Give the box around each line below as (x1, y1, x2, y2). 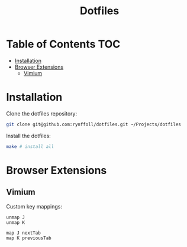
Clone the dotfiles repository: (6, 110, 78, 117)
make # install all (6, 143, 54, 149)
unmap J (6, 214, 25, 220)
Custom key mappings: (6, 203, 62, 210)
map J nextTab (6, 230, 41, 236)
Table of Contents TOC (6, 37, 121, 51)
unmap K (6, 219, 25, 226)
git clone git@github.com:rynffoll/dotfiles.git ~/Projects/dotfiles (6, 121, 182, 127)
